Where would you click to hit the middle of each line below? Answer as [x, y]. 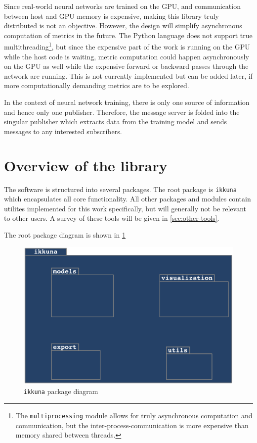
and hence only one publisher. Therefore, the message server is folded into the [122, 112]
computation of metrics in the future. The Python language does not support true [128, 35]
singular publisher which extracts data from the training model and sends [115, 122]
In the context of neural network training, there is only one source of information [127, 102]
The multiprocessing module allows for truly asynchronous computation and [134, 415]
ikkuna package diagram [61, 391]
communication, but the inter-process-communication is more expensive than [132, 425]
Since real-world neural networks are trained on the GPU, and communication [122, 6]
